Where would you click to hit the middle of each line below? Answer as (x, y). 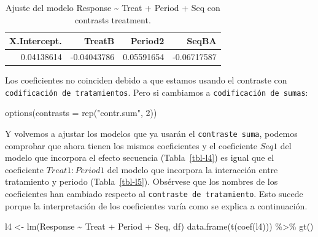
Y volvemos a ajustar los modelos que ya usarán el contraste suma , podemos (151, 133)
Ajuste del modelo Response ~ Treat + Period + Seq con (113, 7)
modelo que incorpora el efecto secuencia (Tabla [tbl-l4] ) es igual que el (140, 157)
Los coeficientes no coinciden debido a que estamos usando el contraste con (146, 80)
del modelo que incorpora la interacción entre (192, 169)
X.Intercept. (36, 41)
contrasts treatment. (113, 19)
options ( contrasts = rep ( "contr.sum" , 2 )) (81, 113)
